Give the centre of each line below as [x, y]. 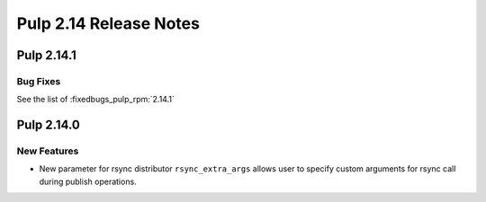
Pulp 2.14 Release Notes [108, 23]
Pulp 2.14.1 [46, 55]
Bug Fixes [39, 81]
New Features [48, 151]
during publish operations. [88, 181]
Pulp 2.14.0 [49, 125]
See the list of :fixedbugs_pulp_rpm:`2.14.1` [95, 100]
